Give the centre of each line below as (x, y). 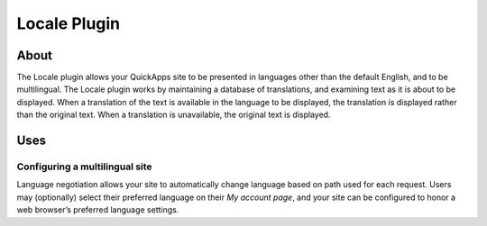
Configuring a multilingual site (84, 167)
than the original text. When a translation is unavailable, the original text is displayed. (174, 115)
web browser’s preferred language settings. (98, 210)
